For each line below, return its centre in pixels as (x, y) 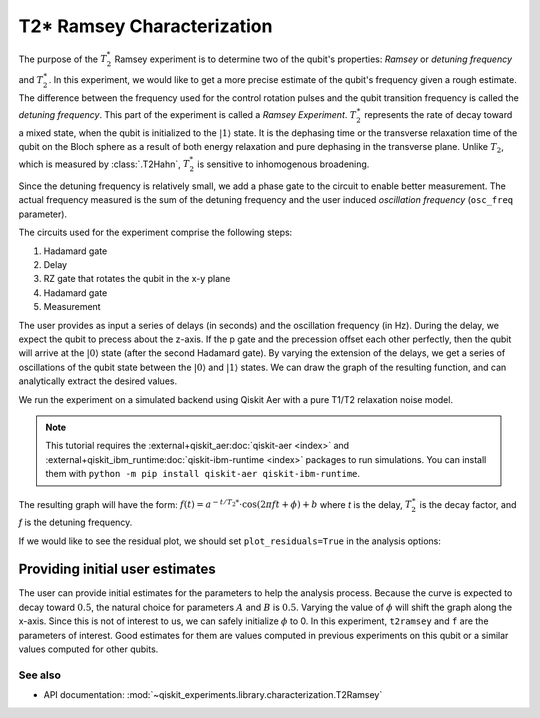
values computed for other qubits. (88, 649)
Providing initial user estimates (117, 569)
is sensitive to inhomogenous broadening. (283, 164)
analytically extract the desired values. (98, 381)
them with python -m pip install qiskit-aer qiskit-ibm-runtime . (202, 474)
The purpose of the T (62, 59)
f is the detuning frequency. (75, 522)
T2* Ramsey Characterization (145, 26)
